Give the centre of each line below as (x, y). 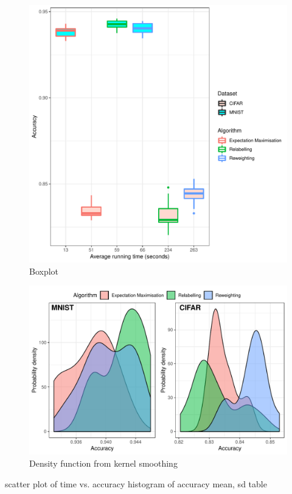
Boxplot (44, 271)
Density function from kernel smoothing (103, 463)
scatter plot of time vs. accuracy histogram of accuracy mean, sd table (136, 483)
